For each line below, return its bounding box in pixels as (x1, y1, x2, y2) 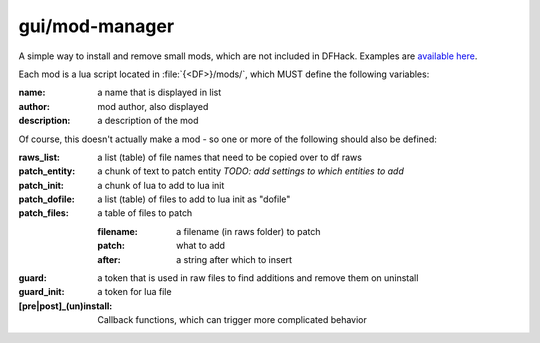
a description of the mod (97, 115, 199, 127)
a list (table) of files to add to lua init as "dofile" (97, 193, 291, 205)
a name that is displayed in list (97, 86, 222, 99)
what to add (176, 240, 225, 252)
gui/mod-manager (18, 15, 175, 37)
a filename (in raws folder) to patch (176, 225, 321, 237)
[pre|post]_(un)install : (18, 300, 113, 312)
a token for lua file (97, 286, 172, 298)
